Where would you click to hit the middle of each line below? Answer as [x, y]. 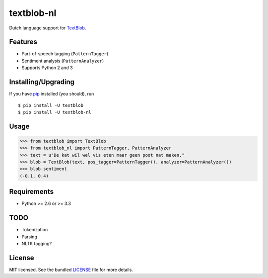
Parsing [29, 237]
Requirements [32, 192]
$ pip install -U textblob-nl [55, 112]
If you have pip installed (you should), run [52, 94]
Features [23, 42]
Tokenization [35, 230]
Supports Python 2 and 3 [47, 68]
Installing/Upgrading [42, 82]
